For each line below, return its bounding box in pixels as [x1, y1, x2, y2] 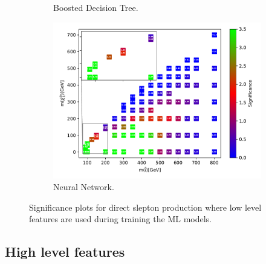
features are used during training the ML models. [29, 213, 212, 225]
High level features [5, 242, 125, 261]
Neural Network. [53, 180, 114, 193]
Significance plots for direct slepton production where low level [29, 200, 262, 213]
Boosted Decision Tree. [53, 1, 138, 13]
